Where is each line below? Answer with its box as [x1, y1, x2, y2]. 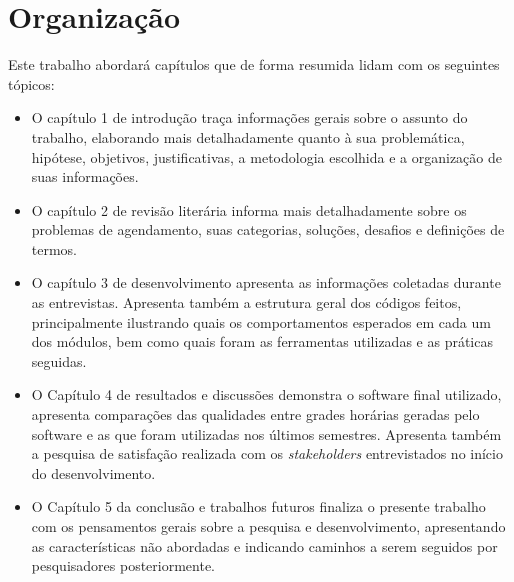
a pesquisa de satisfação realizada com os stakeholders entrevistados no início [31, 443, 503, 464]
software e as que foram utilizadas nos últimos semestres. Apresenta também [31, 423, 502, 444]
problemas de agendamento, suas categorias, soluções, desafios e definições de [31, 219, 505, 240]
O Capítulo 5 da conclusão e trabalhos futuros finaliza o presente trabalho [31, 496, 486, 517]
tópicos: [8, 73, 55, 94]
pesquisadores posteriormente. [31, 555, 216, 576]
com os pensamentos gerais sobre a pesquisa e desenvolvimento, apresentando [31, 516, 506, 536]
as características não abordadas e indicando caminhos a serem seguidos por [31, 535, 498, 556]
